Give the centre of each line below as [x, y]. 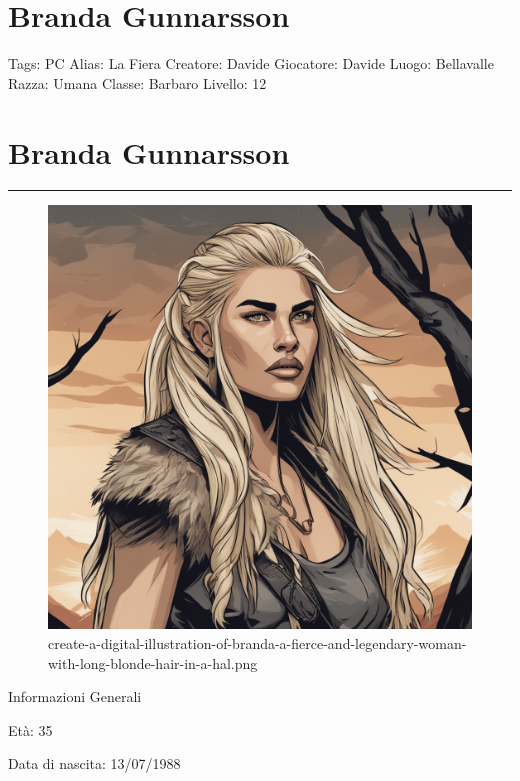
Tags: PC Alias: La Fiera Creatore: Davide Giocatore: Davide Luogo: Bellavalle [251, 63]
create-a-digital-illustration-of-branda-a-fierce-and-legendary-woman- [257, 643]
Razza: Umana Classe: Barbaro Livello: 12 [137, 82]
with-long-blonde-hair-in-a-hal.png [153, 662]
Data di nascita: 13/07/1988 [94, 763]
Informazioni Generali [75, 696]
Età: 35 [30, 729]
